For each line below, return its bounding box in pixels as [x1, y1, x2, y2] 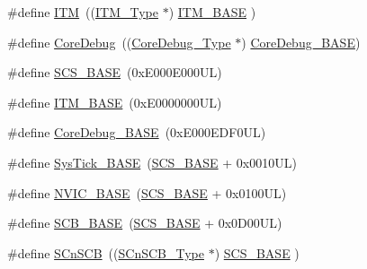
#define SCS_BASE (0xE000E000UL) [7, 63, 222, 82]
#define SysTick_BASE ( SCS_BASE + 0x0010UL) [7, 152, 297, 171]
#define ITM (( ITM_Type [7, 3, 159, 21]
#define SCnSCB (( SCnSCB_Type [7, 243, 204, 262]
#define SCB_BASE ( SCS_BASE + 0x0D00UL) [7, 213, 282, 232]
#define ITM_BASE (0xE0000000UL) [7, 92, 222, 111]
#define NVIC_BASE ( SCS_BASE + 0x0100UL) [7, 183, 287, 202]
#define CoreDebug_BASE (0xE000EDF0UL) [7, 123, 266, 142]
